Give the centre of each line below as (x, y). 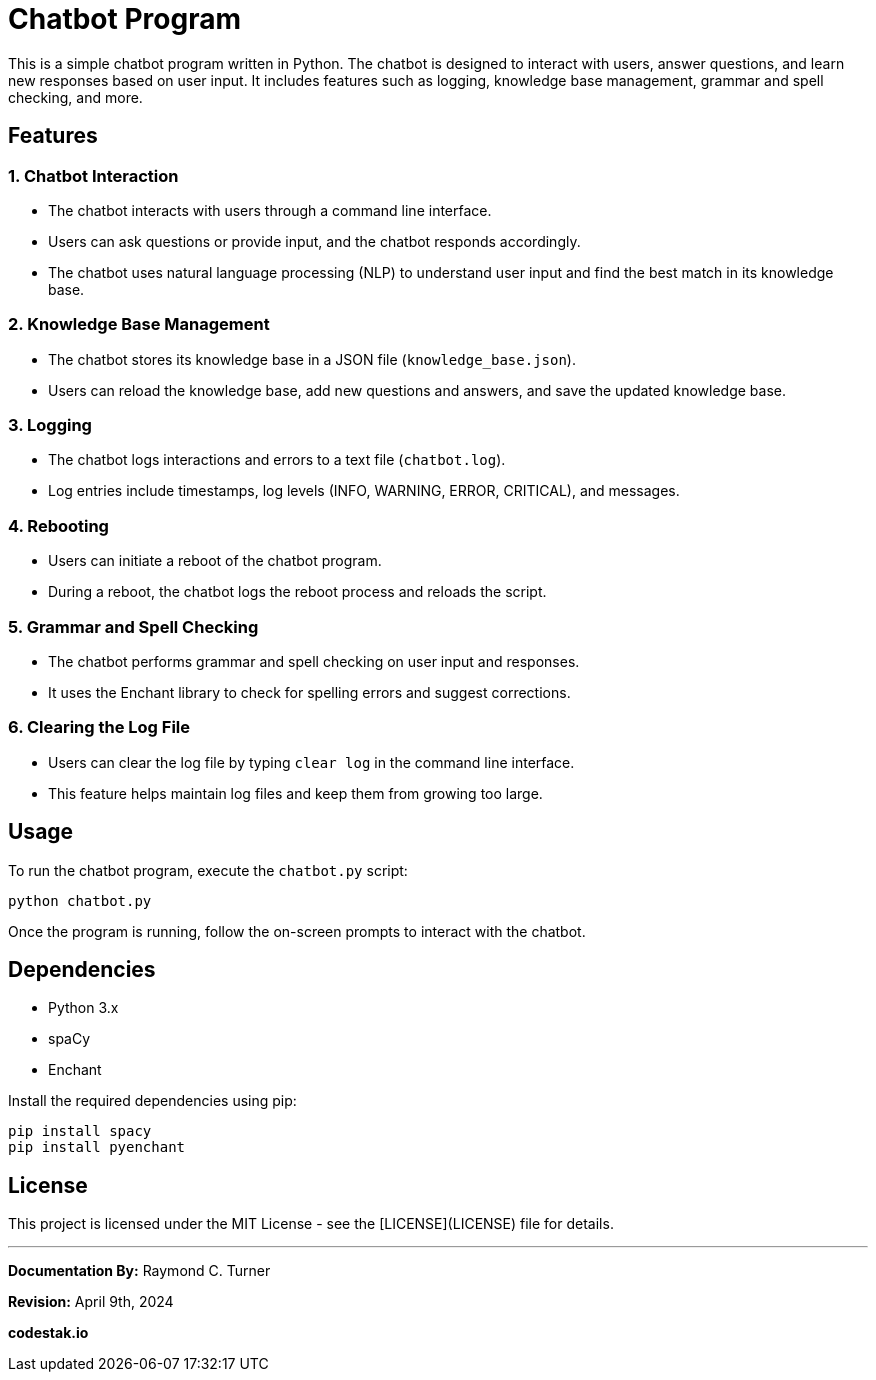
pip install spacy (80, 1131)
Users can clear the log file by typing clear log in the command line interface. (311, 762)
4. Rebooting (58, 525)
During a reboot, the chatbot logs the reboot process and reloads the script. (297, 592)
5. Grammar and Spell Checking (133, 626)
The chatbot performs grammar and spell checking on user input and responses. (314, 661)
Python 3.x (83, 1008)
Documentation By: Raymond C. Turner (139, 1271)
